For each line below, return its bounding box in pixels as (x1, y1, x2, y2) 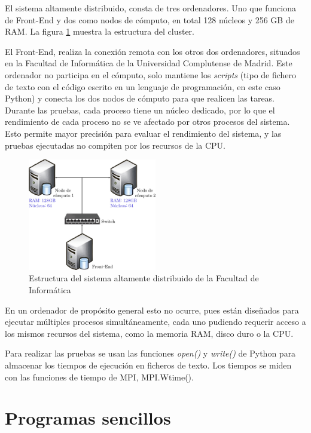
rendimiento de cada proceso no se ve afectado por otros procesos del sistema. (5, 115, 290, 128)
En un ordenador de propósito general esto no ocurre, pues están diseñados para (5, 303, 299, 316)
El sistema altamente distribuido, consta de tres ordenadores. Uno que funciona (5, 2, 296, 14)
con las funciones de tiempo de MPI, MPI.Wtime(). (5, 370, 194, 383)
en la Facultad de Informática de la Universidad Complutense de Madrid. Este (5, 57, 292, 69)
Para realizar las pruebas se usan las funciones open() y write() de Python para (5, 347, 296, 360)
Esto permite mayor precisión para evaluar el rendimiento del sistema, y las (5, 127, 282, 139)
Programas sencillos (5, 406, 171, 430)
